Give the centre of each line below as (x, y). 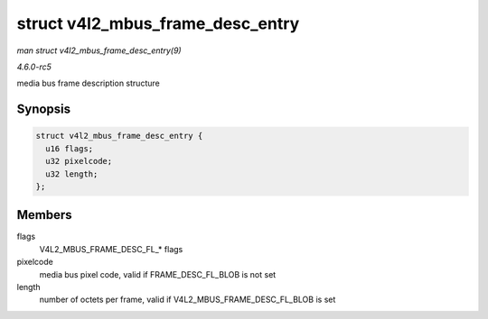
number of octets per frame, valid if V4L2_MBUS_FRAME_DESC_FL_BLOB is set (188, 300)
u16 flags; (70, 148)
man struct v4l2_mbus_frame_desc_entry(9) (99, 50)
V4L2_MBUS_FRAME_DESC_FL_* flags (111, 249)
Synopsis (44, 109)
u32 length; (72, 174)
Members (44, 215)
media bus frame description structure (88, 83)
